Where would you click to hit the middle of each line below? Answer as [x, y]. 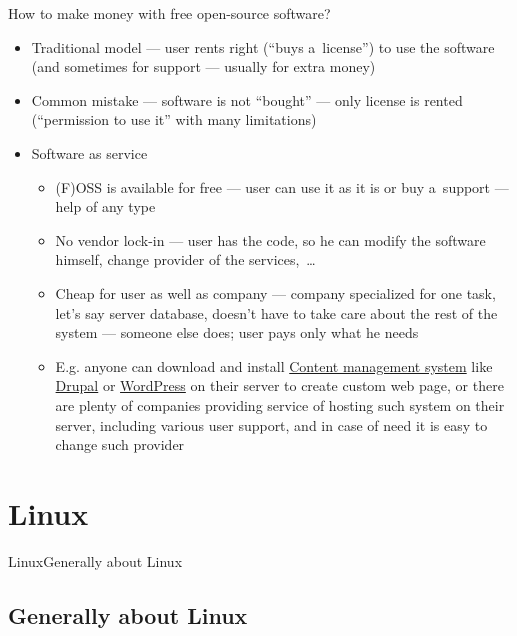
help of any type [105, 206]
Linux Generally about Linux [95, 560]
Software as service [89, 152]
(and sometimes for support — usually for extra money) [203, 66]
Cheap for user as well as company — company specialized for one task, [275, 292]
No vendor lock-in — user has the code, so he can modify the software [270, 239]
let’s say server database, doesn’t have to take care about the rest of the [276, 312]
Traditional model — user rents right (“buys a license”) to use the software [263, 46]
